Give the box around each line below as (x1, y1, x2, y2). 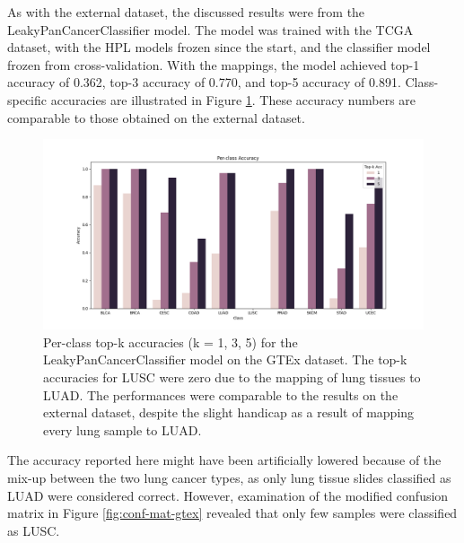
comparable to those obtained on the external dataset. (7, 108, 305, 127)
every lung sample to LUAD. (43, 420, 202, 439)
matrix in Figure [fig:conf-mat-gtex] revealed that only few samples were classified (7, 504, 458, 522)
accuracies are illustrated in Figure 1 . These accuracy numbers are (50, 90, 416, 109)
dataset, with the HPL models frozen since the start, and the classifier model (7, 38, 431, 57)
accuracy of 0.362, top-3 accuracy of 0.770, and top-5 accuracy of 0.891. (7, 73, 401, 92)
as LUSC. (7, 521, 60, 539)
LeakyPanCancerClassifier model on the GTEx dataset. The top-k (43, 350, 407, 369)
